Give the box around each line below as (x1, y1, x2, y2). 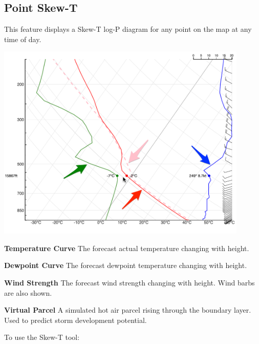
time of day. (4, 33, 41, 44)
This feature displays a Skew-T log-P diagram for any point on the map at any (4, 24, 252, 34)
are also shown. (4, 287, 52, 298)
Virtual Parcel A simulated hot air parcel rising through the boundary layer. (4, 304, 251, 315)
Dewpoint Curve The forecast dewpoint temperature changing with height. (4, 260, 247, 271)
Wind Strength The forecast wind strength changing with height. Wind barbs (4, 277, 255, 288)
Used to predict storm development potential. (4, 314, 147, 325)
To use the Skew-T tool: (4, 332, 80, 342)
